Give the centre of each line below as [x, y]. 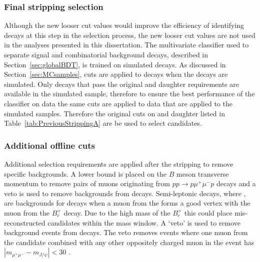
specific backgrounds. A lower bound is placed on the [85, 173]
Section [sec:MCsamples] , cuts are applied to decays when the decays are [116, 74]
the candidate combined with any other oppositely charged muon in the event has [129, 242]
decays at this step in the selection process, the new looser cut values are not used [130, 35]
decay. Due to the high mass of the [117, 212]
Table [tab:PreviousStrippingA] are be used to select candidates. [103, 123]
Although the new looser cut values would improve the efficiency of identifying [124, 25]
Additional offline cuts [50, 145]
